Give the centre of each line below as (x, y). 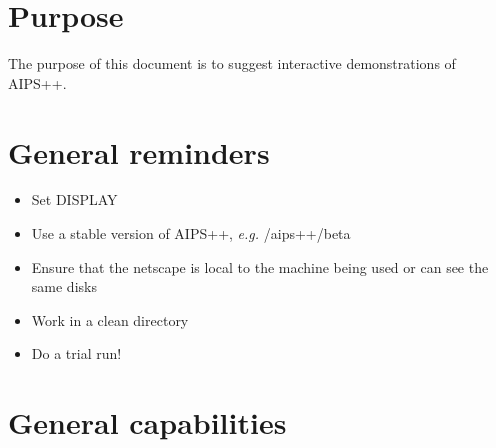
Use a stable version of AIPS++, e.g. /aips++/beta (191, 233)
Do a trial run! (76, 353)
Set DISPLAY (74, 199)
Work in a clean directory (110, 319)
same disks (64, 286)
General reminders (139, 151)
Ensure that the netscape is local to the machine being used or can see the (260, 266)
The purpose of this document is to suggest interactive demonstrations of (232, 63)
